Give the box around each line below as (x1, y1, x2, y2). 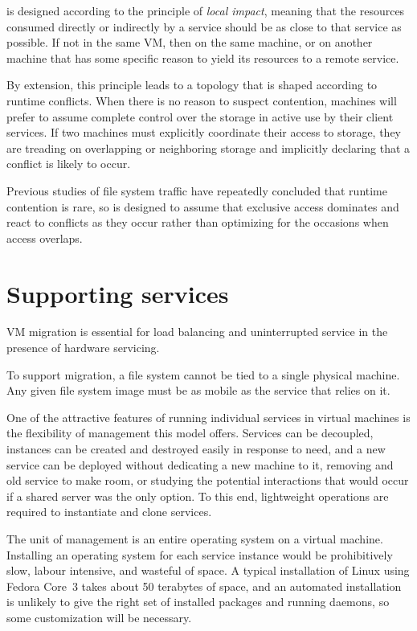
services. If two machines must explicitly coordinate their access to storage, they (6, 124, 402, 141)
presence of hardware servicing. (6, 339, 160, 356)
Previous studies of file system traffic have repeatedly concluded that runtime (6, 182, 387, 199)
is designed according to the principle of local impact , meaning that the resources (6, 2, 405, 18)
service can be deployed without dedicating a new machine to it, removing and (6, 456, 394, 473)
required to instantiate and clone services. (6, 503, 212, 520)
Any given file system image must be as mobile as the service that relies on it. (6, 382, 390, 399)
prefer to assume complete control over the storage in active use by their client (6, 108, 394, 125)
